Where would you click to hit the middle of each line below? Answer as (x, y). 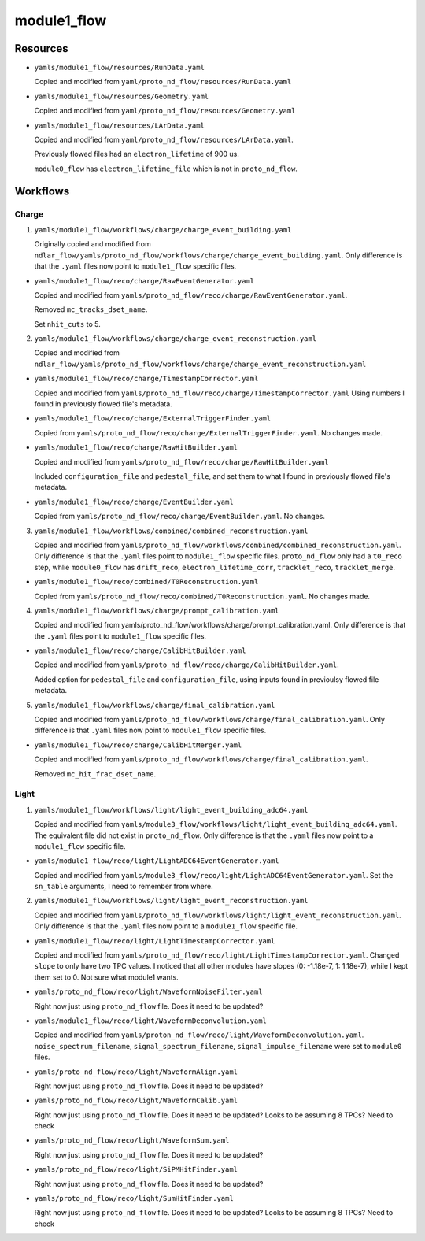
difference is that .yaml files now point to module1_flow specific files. (150, 730)
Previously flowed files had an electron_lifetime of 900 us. (137, 154)
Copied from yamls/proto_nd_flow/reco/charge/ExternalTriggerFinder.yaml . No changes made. (209, 432)
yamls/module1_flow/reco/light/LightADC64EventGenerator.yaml (157, 861)
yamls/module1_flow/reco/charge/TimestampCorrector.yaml (146, 379)
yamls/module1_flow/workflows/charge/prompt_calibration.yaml (157, 611)
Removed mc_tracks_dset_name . (91, 309)
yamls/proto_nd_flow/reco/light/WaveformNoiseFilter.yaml (148, 992)
